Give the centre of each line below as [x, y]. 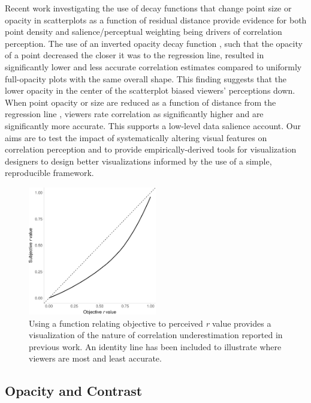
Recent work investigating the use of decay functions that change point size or [148, 8]
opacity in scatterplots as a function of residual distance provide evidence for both [156, 20]
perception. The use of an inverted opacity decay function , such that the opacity [154, 43]
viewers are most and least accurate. [95, 358]
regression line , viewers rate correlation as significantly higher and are [134, 114]
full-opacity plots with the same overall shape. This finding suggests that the [146, 78]
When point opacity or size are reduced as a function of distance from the [141, 102]
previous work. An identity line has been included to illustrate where [155, 346]
